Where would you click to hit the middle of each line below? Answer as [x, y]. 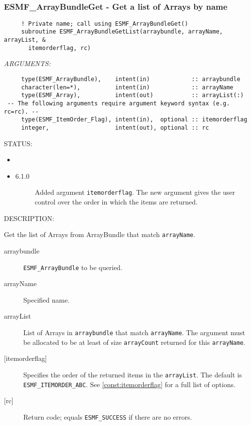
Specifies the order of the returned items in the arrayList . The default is [133, 374]
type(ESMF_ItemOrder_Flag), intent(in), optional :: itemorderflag [134, 120]
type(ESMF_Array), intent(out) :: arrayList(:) [132, 95]
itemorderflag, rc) [59, 48]
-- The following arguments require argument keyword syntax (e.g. [119, 103]
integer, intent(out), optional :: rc [115, 127]
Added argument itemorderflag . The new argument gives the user [135, 192]
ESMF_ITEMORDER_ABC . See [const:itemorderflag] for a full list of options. [129, 384]
